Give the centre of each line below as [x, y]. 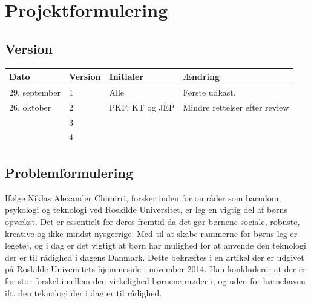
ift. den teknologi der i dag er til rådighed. [83, 292]
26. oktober [30, 107]
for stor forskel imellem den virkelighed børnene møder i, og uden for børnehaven [155, 280]
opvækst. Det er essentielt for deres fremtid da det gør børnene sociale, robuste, [152, 221]
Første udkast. [209, 92]
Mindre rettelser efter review [236, 107]
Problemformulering [69, 172]
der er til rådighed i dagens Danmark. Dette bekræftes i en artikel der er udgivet [155, 257]
